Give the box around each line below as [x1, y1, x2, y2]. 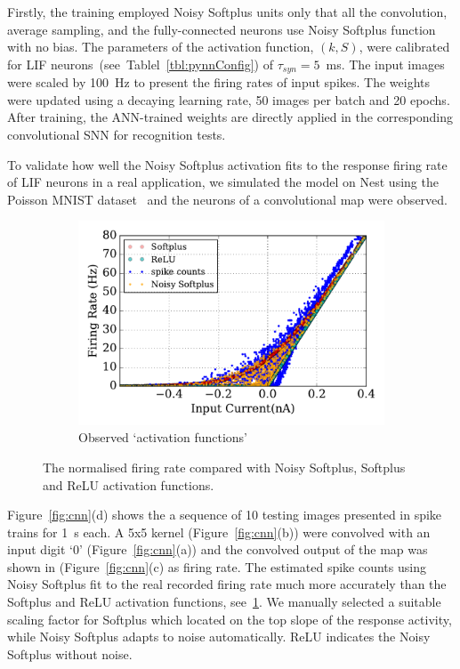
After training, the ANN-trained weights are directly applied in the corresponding [7, 108, 453, 126]
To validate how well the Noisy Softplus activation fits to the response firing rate [7, 155, 448, 173]
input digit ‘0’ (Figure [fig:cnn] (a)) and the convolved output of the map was [7, 540, 428, 559]
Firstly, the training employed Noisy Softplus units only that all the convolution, [7, 3, 448, 20]
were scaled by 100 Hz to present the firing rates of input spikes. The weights [7, 73, 431, 92]
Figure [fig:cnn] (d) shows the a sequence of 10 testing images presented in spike [7, 505, 442, 524]
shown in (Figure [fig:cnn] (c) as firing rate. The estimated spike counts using [7, 557, 426, 576]
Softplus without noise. [7, 644, 133, 663]
